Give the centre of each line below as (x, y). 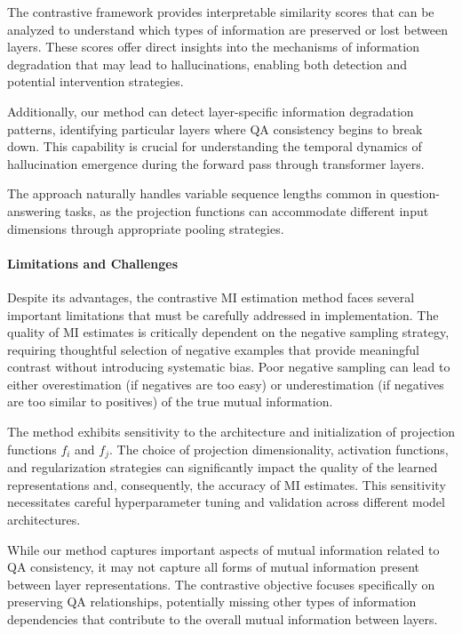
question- (415, 193)
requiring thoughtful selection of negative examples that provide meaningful (213, 349)
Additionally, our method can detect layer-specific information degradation (211, 111)
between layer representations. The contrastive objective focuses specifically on (221, 584)
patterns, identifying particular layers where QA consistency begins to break (215, 128)
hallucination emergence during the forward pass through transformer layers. (216, 163)
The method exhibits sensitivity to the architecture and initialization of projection (231, 432)
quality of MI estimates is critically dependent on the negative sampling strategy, (228, 332)
